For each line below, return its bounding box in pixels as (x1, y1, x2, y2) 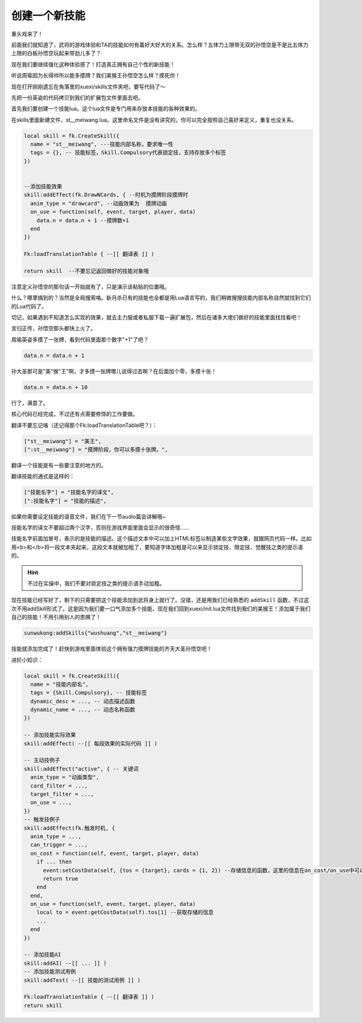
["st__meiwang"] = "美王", (24, 438, 102, 444)
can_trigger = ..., (30, 841, 88, 848)
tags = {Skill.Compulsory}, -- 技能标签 (30, 689, 147, 696)
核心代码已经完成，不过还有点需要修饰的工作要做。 (11, 411, 138, 418)
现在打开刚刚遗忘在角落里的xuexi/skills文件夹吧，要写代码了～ (11, 83, 166, 90)
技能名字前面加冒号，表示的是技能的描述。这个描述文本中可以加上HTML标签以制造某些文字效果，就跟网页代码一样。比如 (11, 535, 312, 542)
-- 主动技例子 (24, 757, 60, 764)
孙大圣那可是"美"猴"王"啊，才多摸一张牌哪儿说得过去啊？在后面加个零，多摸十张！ (11, 367, 217, 374)
